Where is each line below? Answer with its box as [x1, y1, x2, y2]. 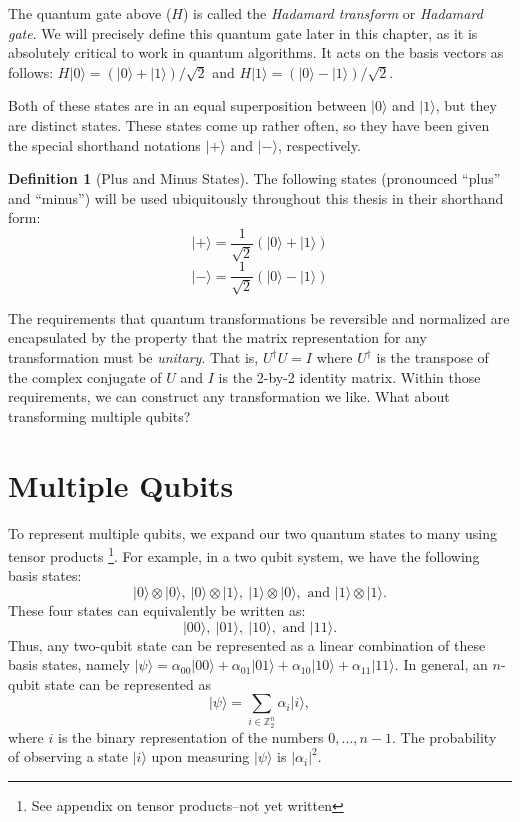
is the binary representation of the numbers [57, 726, 324, 747]
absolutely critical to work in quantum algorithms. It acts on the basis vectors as [8, 42, 504, 63]
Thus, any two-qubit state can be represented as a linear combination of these [8, 634, 486, 655]
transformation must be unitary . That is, [8, 347, 259, 368]
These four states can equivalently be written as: [8, 599, 306, 620]
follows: [8, 61, 54, 82]
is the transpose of [376, 347, 489, 368]
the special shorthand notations [8, 134, 201, 155]
